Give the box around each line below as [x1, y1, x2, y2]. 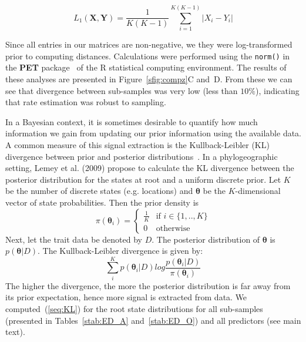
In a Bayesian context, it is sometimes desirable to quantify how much [5, 115, 258, 128]
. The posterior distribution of [152, 233, 260, 245]
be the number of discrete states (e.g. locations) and [5, 185, 193, 197]
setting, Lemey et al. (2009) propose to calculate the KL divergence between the [5, 162, 294, 174]
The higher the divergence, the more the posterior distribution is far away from [5, 279, 291, 291]
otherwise [156, 224, 190, 233]
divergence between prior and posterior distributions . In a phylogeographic [5, 150, 278, 162]
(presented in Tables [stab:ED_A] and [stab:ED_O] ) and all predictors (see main [5, 314, 301, 326]
